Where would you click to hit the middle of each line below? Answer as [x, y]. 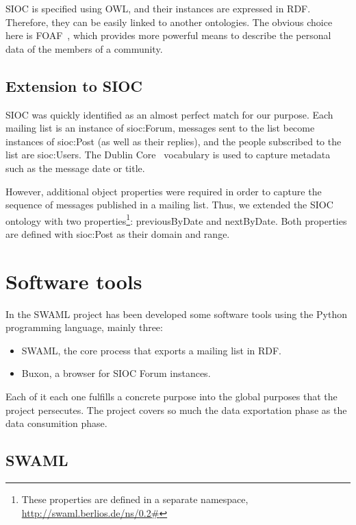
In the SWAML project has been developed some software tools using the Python [177, 314]
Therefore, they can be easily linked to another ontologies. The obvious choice [169, 22]
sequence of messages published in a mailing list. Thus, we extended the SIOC [169, 205]
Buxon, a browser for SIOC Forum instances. [116, 373]
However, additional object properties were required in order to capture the [164, 191]
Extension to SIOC [74, 85]
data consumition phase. [56, 423]
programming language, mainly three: [84, 327]
